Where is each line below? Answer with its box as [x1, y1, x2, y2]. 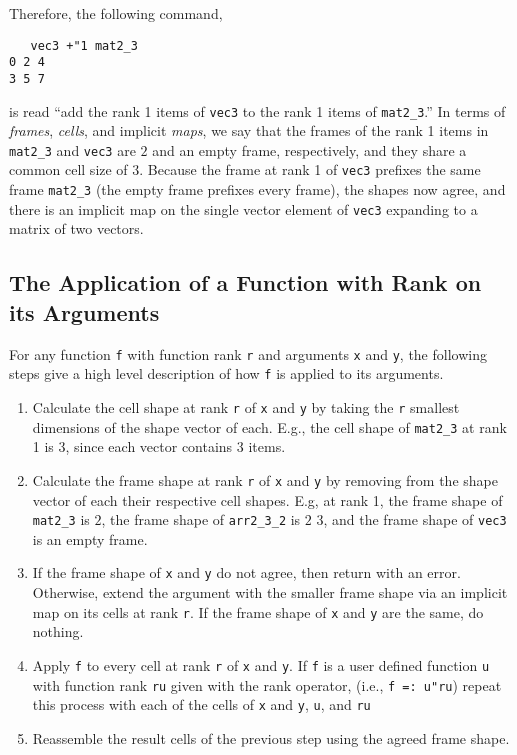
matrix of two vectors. [9, 218, 144, 239]
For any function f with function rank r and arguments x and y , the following [9, 343, 487, 364]
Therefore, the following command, [9, 3, 223, 23]
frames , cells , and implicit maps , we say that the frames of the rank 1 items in [9, 120, 489, 141]
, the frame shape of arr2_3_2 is [101, 509, 301, 530]
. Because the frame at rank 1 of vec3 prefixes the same [139, 159, 481, 180]
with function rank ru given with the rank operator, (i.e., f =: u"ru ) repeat [32, 674, 502, 695]
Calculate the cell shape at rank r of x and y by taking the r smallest [32, 396, 460, 417]
